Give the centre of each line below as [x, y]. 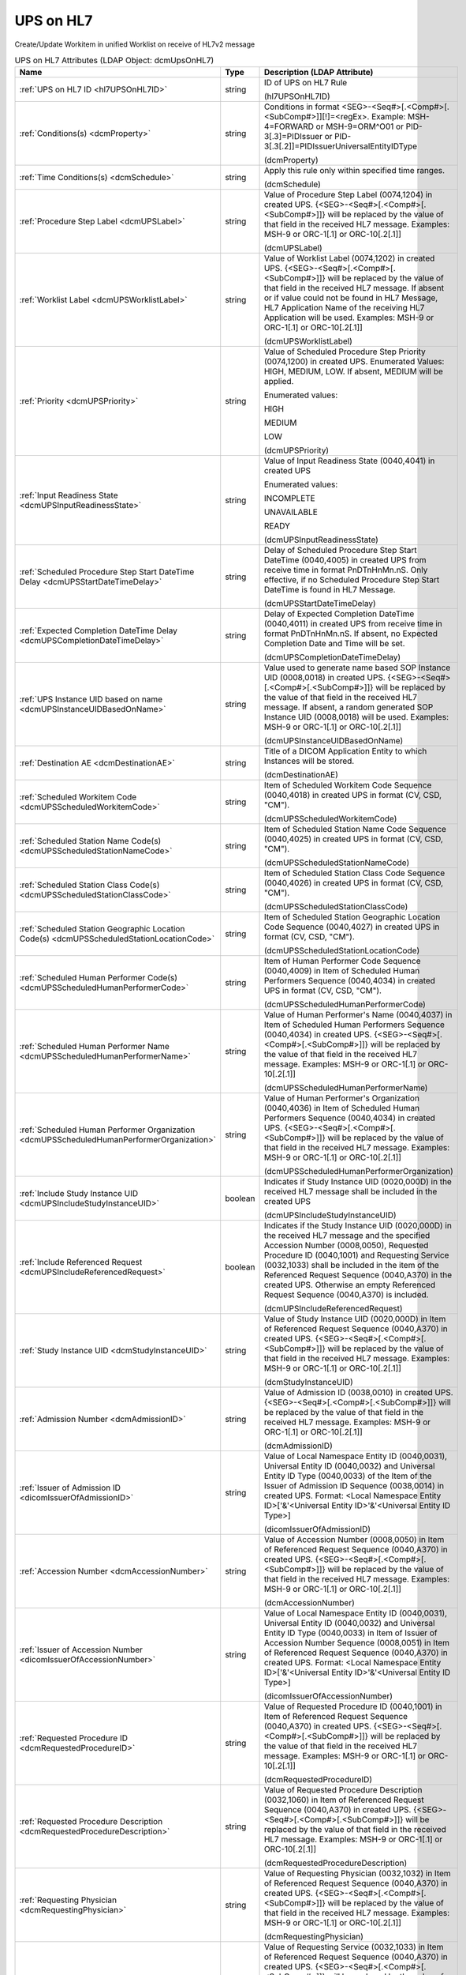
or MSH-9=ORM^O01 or [360, 126]
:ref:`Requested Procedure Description [91, 1822]
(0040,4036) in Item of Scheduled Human [342, 1108]
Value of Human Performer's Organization [341, 1098]
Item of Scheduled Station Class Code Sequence [354, 873]
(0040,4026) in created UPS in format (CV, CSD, [354, 883]
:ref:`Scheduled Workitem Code [78, 797]
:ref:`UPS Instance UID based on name [91, 699]
